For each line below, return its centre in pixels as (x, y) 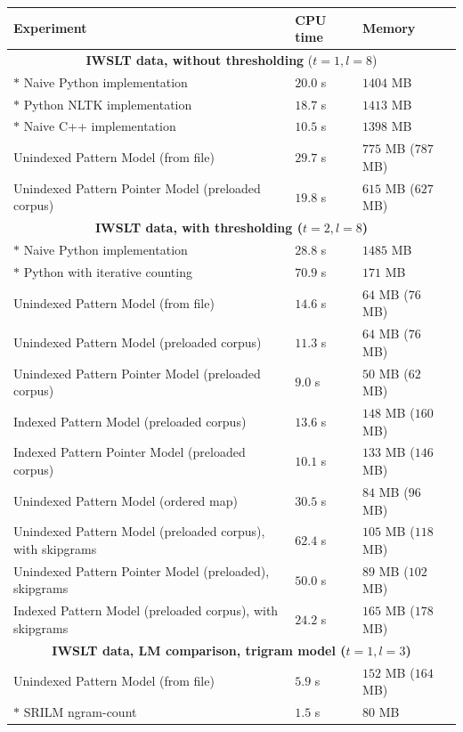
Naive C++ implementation (100, 126)
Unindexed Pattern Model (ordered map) (126, 500)
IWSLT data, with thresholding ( (199, 228)
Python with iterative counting (108, 271)
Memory (389, 28)
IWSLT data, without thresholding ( (199, 59)
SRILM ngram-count (80, 711)
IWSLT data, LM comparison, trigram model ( (199, 650)
